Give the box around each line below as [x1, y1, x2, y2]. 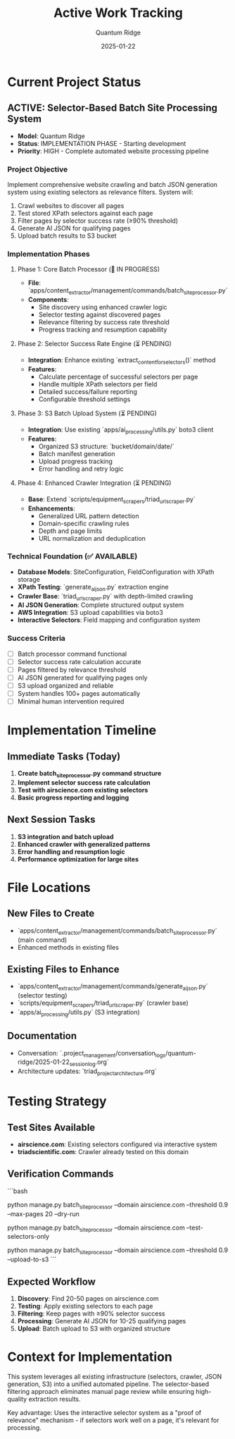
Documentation [7, 1030, 77, 1042]
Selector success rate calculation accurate [17, 657, 142, 666]
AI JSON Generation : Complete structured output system [17, 601, 184, 609]
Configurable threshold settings [38, 395, 131, 403]
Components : [27, 295, 69, 304]
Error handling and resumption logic [17, 847, 125, 856]
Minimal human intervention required [17, 697, 125, 706]
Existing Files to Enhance [7, 963, 120, 975]
